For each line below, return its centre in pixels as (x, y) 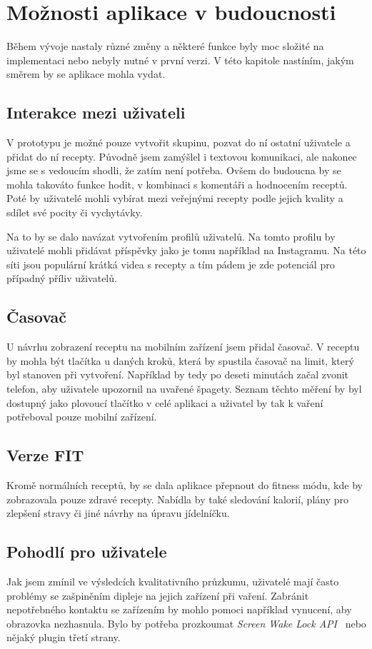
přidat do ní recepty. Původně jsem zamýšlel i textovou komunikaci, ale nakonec (182, 156)
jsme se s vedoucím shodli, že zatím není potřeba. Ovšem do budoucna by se (174, 170)
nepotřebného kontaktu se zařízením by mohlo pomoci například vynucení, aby (179, 609)
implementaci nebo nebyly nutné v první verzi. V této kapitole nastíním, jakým (180, 60)
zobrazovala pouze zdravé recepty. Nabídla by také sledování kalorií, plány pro (178, 499)
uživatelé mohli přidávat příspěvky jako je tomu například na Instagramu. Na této (186, 250)
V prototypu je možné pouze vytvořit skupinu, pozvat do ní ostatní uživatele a (179, 142)
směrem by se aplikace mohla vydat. (86, 74)
